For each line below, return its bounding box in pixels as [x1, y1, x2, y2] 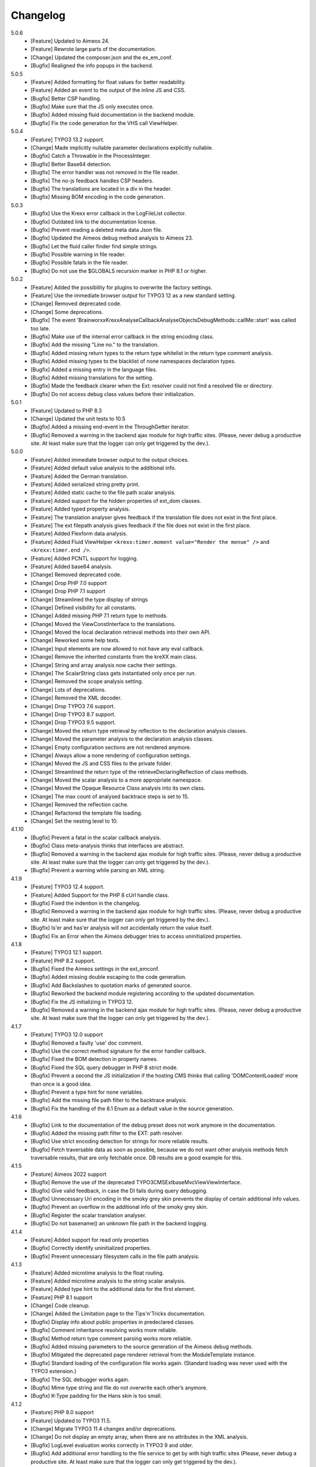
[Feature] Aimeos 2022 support [30, 1171, 107, 1178]
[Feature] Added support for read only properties [30, 1236, 149, 1243]
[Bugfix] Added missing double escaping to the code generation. [30, 974, 187, 981]
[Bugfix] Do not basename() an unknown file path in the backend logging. [30, 1220, 208, 1227]
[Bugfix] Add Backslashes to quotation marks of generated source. [30, 982, 192, 989]
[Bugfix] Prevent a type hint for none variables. [30, 1089, 143, 1096]
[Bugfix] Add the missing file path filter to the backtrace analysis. [30, 1097, 187, 1104]
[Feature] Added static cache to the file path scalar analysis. [30, 489, 176, 496]
